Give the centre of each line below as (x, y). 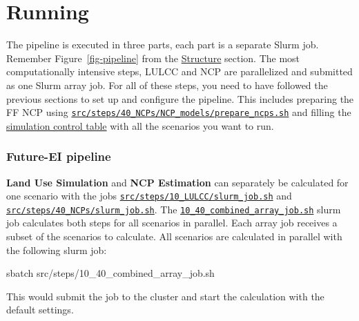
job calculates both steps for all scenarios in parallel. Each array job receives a (172, 223)
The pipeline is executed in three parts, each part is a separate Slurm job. (163, 45)
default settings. (40, 310)
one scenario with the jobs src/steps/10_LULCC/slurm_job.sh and (149, 196)
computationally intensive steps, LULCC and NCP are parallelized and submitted (179, 71)
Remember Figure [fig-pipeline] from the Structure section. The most (153, 58)
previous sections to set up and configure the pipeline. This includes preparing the (180, 98)
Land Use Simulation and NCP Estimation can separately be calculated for (177, 182)
